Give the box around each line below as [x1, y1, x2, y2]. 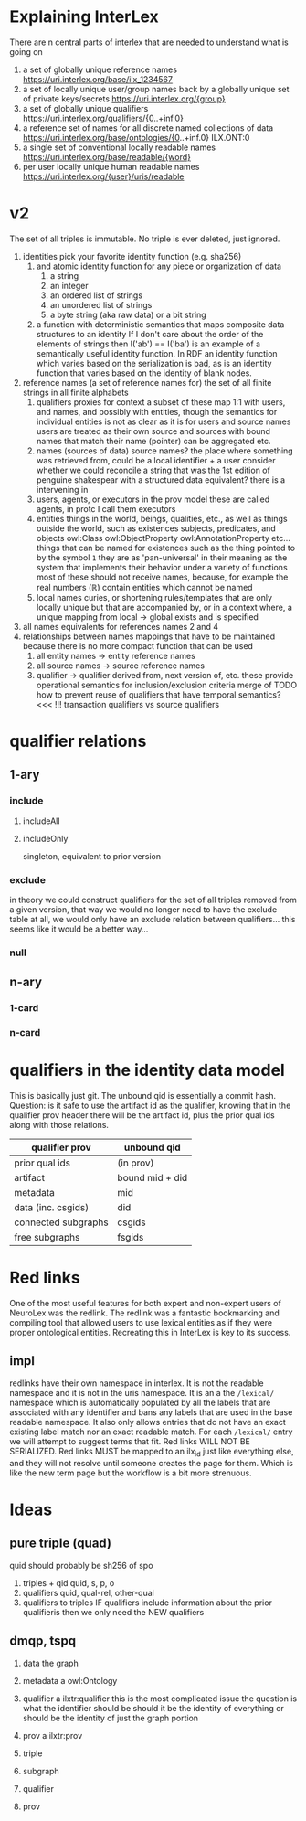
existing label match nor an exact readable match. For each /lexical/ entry [9, 1426, 293, 1437]
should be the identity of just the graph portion [22, 1712, 199, 1723]
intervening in [36, 484, 89, 495]
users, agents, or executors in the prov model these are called [36, 494, 270, 505]
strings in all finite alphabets [22, 387, 130, 398]
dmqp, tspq [9, 1634, 76, 1649]
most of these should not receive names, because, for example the [36, 571, 289, 582]
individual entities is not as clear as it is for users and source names [36, 416, 291, 427]
